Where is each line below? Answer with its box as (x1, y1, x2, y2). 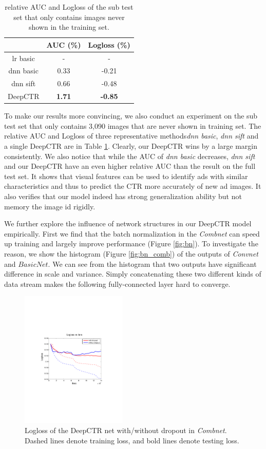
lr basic (12, 52, 35, 63)
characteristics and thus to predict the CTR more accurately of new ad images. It (4, 181, 261, 191)
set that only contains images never (13, 11, 125, 22)
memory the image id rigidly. (4, 201, 96, 211)
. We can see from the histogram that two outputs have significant (48, 258, 257, 269)
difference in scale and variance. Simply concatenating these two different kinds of (4, 268, 261, 279)
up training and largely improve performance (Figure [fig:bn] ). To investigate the (4, 238, 258, 249)
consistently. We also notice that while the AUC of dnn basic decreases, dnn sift (4, 150, 255, 161)
